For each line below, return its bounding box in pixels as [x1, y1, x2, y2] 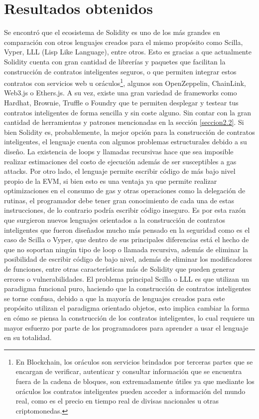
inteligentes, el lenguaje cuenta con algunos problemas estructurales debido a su [4, 136, 247, 147]
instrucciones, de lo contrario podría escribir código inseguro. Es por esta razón [4, 205, 246, 215]
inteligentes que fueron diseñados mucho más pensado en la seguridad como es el [4, 224, 250, 235]
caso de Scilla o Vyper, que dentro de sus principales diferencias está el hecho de [4, 234, 249, 245]
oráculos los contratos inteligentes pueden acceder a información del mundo [15, 386, 246, 396]
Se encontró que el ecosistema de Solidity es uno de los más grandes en [4, 27, 220, 37]
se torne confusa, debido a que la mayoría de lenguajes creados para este [4, 293, 225, 303]
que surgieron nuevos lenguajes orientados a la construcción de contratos [4, 215, 225, 225]
